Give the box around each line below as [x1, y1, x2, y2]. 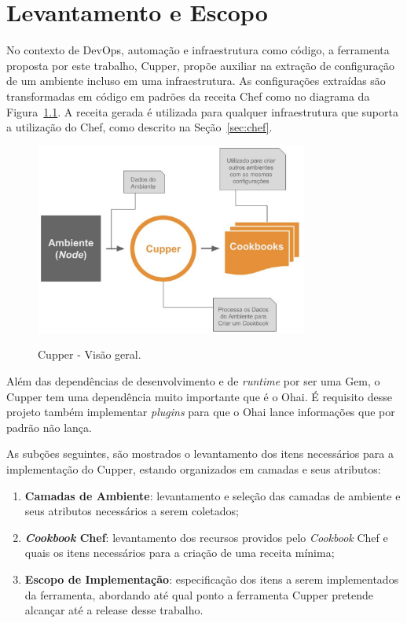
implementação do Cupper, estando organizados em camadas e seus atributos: [6, 461, 381, 477]
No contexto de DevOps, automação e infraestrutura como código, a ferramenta [6, 42, 390, 58]
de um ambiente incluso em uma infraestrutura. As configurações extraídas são [6, 72, 386, 89]
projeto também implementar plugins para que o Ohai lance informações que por [6, 404, 395, 420]
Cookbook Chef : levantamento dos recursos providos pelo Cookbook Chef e [24, 529, 388, 545]
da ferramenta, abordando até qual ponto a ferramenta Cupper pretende [24, 586, 374, 603]
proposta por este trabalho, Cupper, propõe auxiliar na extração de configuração [6, 57, 395, 73]
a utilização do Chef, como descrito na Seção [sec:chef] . [6, 119, 273, 135]
